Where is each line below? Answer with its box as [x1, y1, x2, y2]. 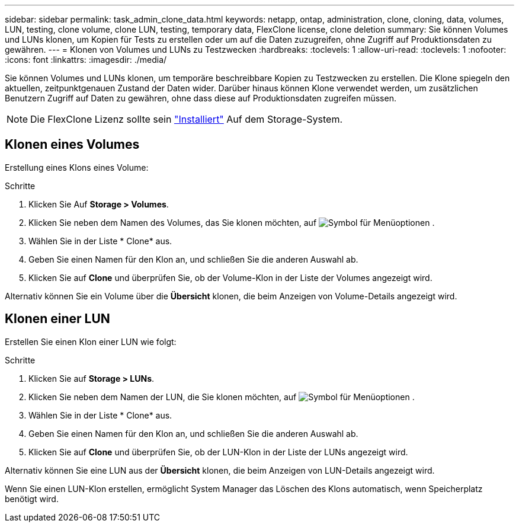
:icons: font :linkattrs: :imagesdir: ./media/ [5, 55, 167, 65]
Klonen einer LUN [5, 311, 110, 327]
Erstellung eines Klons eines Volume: [5, 162, 149, 173]
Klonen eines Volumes [5, 137, 140, 152]
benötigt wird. [5, 493, 59, 504]
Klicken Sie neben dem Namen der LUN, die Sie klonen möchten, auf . [28, 391, 415, 402]
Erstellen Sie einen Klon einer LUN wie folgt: [5, 336, 177, 347]
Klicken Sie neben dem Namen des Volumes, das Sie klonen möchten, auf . [28, 217, 435, 228]
